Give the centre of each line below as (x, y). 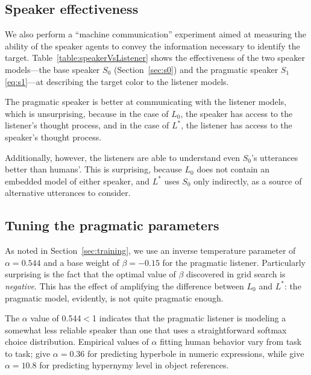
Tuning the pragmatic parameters (112, 225)
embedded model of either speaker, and (77, 181)
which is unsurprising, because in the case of (87, 113)
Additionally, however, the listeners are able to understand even (123, 157)
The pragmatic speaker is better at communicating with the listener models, (146, 102)
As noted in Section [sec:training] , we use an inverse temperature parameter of (150, 251)
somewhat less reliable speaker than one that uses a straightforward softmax (146, 329)
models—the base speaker (52, 69)
